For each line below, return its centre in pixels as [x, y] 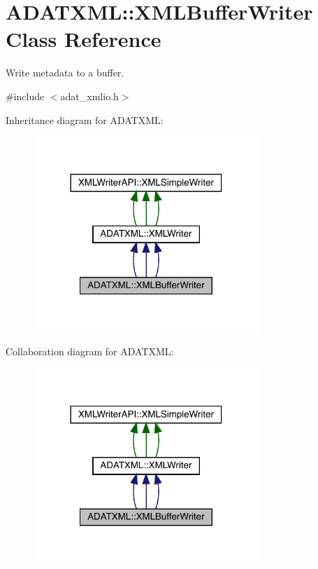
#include [25, 96]
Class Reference [84, 39]
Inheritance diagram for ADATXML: [85, 119]
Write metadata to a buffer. [65, 73]
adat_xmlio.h [89, 96]
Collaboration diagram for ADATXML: [90, 351]
